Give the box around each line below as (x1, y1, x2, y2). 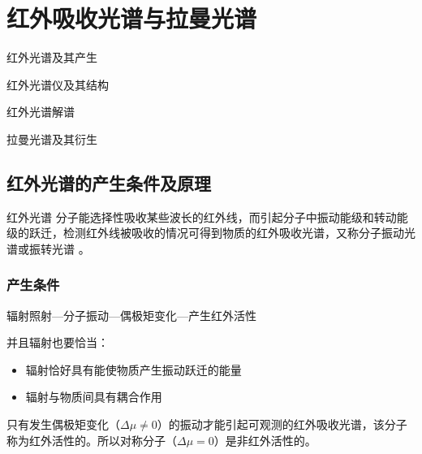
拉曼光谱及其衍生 (6, 130, 97, 147)
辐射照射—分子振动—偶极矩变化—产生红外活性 (6, 306, 256, 323)
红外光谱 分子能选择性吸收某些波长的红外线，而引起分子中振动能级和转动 (6, 208, 397, 225)
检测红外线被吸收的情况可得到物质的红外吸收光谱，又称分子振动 (62, 224, 404, 241)
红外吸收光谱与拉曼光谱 (6, 2, 257, 35)
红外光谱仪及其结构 (6, 76, 109, 93)
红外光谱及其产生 (6, 49, 97, 66)
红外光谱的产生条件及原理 (6, 170, 211, 195)
